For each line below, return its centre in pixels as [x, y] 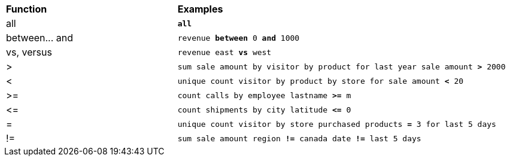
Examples [200, 9]
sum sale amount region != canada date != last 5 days [299, 138]
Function [27, 9]
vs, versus [29, 52]
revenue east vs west [224, 52]
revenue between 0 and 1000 [239, 38]
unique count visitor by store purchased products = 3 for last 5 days [337, 124]
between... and [40, 38]
